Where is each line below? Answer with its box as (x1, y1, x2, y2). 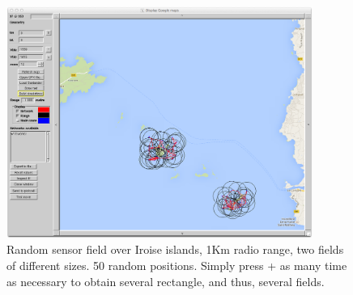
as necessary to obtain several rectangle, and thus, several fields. (6, 272, 325, 289)
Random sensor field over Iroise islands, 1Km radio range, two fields (6, 241, 344, 258)
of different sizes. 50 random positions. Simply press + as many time (6, 256, 347, 273)
